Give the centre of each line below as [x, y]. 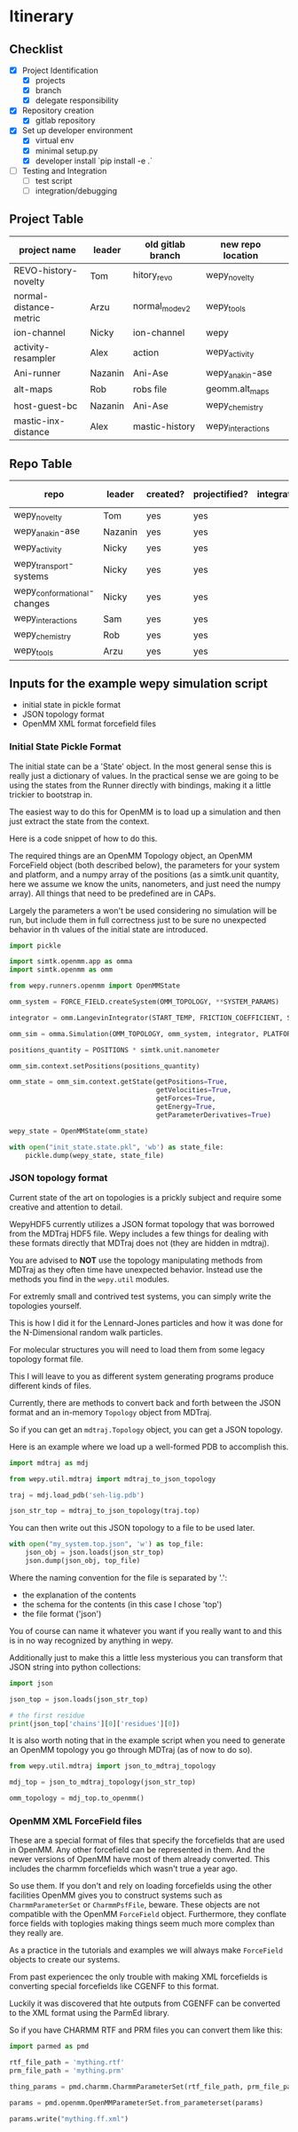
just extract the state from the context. [79, 821]
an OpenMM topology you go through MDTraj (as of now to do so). [131, 1750]
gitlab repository [65, 121]
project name [48, 250]
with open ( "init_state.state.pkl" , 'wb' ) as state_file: [117, 1147]
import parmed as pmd [49, 2047]
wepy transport [41, 564]
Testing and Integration [64, 170]
